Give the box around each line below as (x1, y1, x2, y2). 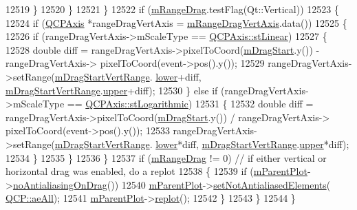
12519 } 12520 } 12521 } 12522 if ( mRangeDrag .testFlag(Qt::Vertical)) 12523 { (6, 2, 339, 16)
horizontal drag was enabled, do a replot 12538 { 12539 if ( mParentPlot (6, 164, 307, 178)
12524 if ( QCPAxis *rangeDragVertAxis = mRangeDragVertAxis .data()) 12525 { (6, 15, 347, 30)
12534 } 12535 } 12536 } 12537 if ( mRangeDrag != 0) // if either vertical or (6, 150, 327, 165)
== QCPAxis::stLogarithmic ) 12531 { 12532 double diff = (67, 96, 314, 111)
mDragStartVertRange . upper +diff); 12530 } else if (6, 83, 218, 97)
